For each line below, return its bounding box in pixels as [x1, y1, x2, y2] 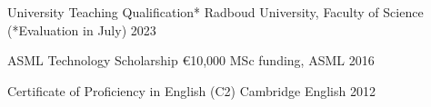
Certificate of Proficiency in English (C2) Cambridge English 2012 [7, 81, 376, 100]
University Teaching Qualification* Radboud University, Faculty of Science [7, 3, 424, 21]
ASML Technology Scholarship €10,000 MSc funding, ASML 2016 [7, 51, 375, 70]
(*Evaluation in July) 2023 [7, 20, 156, 39]
